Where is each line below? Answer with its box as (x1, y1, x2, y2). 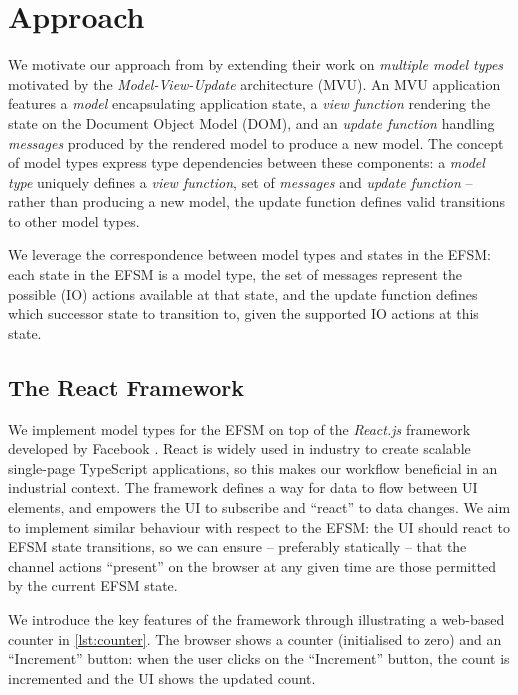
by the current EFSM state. (8, 575, 178, 596)
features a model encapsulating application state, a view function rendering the (8, 93, 491, 114)
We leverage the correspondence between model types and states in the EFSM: (8, 244, 491, 265)
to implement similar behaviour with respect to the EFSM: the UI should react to (8, 516, 511, 537)
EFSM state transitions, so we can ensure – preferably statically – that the (8, 536, 467, 557)
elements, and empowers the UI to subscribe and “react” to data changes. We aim (8, 497, 511, 518)
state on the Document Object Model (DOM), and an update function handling (8, 112, 495, 133)
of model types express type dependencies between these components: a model (8, 152, 485, 173)
